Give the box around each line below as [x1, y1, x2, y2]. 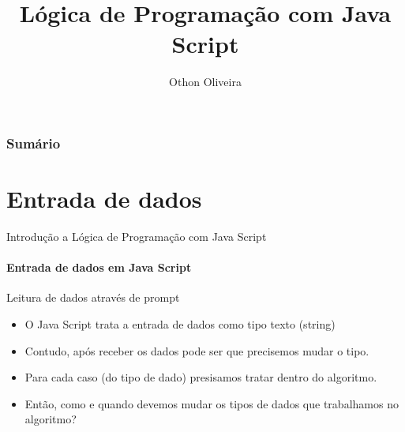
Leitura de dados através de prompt [6, 289, 180, 306]
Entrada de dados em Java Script [6, 259, 192, 276]
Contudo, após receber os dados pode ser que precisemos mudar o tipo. [24, 342, 369, 359]
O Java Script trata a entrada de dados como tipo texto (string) [24, 315, 336, 332]
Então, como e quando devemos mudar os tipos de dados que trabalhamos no [24, 395, 399, 411]
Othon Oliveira [169, 73, 242, 90]
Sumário [6, 133, 61, 152]
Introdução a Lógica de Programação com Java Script [6, 227, 267, 244]
